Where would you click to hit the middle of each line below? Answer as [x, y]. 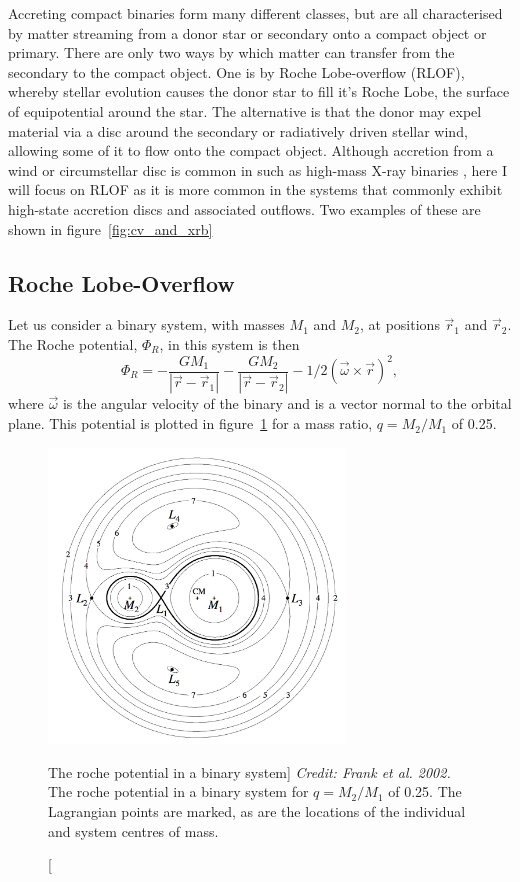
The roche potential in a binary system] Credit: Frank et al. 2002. [249, 771]
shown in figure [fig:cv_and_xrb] [110, 228]
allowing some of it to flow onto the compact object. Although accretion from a [251, 150]
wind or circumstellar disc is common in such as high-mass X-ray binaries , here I [257, 169]
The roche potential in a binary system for [178, 791]
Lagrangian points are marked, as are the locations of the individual [257, 810]
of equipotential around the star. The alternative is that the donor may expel [245, 110]
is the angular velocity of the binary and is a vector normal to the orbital [287, 403]
